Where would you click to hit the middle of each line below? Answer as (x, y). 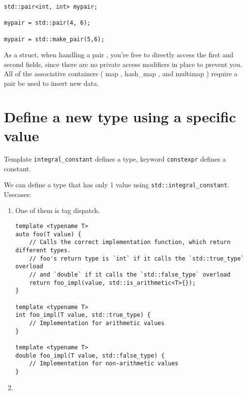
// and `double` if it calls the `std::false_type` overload (130, 275)
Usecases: (18, 194)
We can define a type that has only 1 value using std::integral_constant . (117, 185)
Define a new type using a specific (120, 116)
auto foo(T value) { (48, 234)
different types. (43, 251)
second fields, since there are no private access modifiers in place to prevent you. (123, 64)
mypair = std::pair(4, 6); (47, 23)
